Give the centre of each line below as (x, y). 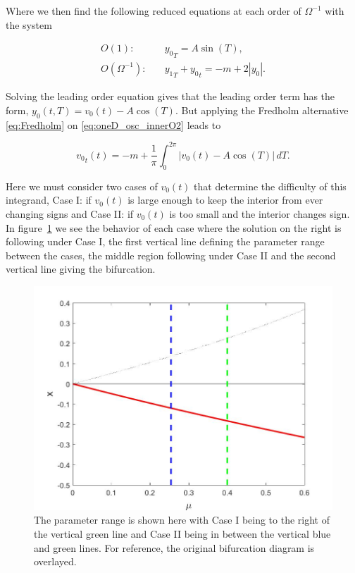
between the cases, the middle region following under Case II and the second (171, 255)
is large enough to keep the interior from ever (225, 200)
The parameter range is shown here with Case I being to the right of (182, 520)
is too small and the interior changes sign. (260, 213)
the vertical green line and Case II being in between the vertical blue (182, 533)
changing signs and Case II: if (70, 213)
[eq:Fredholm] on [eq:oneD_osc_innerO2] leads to (113, 124)
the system (29, 24)
